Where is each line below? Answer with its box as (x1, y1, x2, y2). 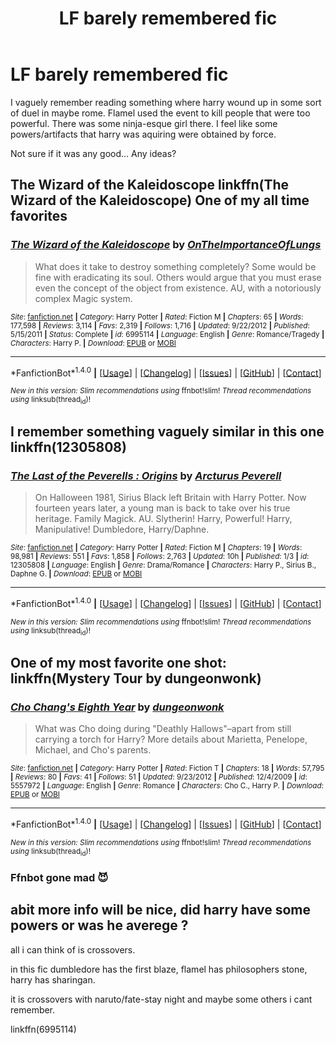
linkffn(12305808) (10, 439, 127, 456)
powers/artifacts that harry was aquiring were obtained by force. (10, 128, 277, 140)
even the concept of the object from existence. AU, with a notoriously (34, 282, 322, 294)
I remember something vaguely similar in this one (10, 423, 325, 440)
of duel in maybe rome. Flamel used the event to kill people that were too (10, 107, 311, 119)
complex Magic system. (34, 292, 133, 304)
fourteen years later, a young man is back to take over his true (34, 502, 291, 514)
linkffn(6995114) (10, 1023, 77, 1035)
